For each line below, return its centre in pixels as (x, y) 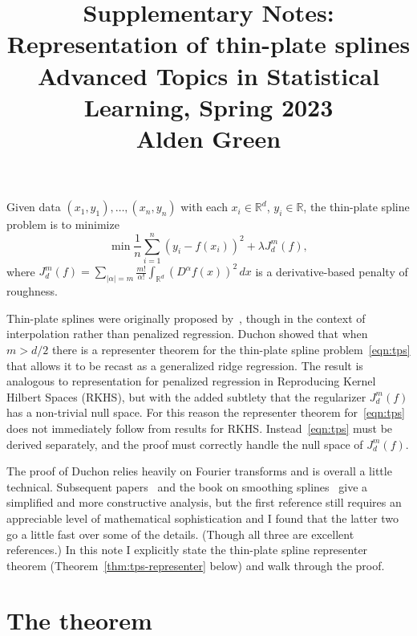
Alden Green (208, 138)
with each (204, 207)
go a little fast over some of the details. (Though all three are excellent (180, 534)
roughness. (32, 291)
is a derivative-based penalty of (332, 271)
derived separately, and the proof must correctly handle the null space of (185, 444)
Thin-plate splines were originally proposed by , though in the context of (186, 318)
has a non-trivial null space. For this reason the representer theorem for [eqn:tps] (206, 412)
